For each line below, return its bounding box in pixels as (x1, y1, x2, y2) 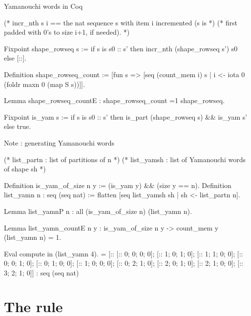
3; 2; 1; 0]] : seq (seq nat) (4, 267, 79, 277)
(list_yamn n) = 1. (4, 232, 62, 242)
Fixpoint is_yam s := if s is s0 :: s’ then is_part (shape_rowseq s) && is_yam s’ (4, 111, 248, 122)
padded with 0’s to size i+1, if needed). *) (4, 27, 130, 37)
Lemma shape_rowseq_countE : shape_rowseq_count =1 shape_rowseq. (4, 95, 225, 105)
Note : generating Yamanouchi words (4, 137, 115, 147)
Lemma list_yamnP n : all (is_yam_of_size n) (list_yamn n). (4, 206, 192, 216)
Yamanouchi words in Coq (4, 1, 83, 11)
